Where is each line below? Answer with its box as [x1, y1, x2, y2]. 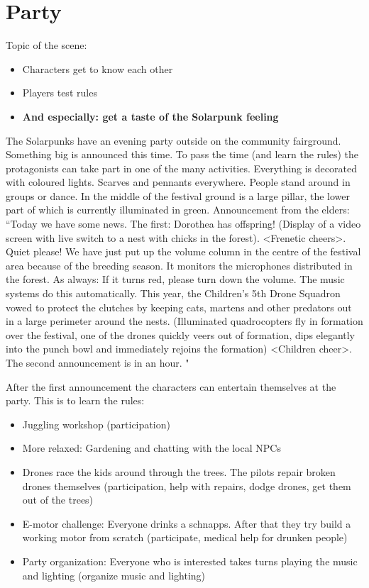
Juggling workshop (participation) [22, 416, 170, 431]
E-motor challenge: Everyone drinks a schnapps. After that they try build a [22, 516, 351, 531]
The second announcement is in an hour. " [6, 355, 189, 370]
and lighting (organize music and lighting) [22, 567, 206, 582]
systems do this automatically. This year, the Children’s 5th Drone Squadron [6, 286, 341, 301]
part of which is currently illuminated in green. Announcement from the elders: [6, 202, 350, 217]
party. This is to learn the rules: [6, 393, 145, 408]
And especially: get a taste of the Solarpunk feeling [22, 109, 279, 123]
